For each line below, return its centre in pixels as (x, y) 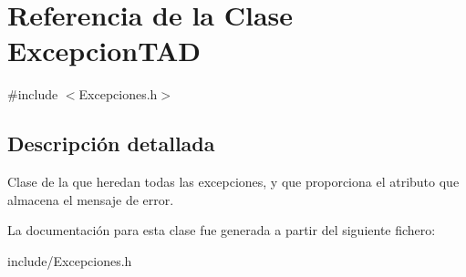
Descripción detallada (111, 144)
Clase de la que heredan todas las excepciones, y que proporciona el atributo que (233, 182)
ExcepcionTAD (104, 51)
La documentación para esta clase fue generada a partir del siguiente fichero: (222, 230)
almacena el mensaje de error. (91, 199)
